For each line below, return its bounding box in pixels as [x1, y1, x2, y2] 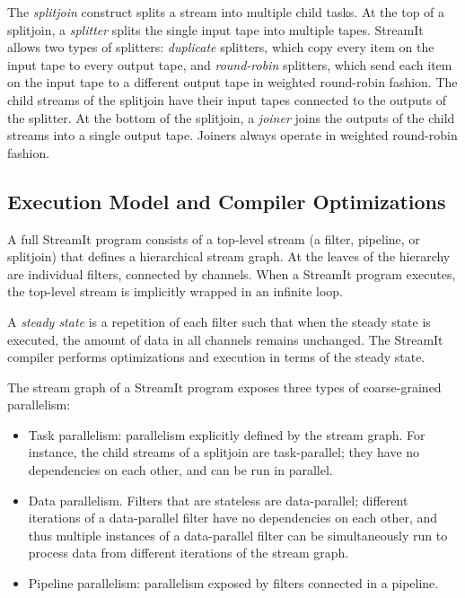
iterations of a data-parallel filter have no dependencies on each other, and [28, 508, 438, 527]
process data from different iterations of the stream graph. [28, 543, 349, 562]
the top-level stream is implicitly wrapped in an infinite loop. [7, 282, 343, 301]
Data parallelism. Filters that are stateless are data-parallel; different [28, 490, 408, 509]
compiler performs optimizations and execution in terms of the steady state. [7, 347, 426, 366]
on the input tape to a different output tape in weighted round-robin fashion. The [7, 73, 458, 92]
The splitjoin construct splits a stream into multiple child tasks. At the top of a [7, 3, 445, 21]
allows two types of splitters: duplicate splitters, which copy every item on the [7, 38, 434, 57]
